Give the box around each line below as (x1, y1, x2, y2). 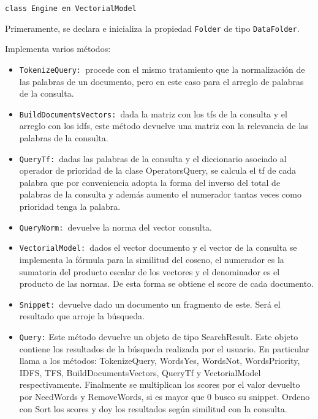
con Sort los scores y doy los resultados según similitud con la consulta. (19, 402, 287, 415)
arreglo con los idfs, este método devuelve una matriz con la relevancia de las (19, 119, 309, 132)
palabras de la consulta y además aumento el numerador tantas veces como (19, 188, 301, 201)
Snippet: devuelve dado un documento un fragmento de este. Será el (19, 297, 281, 310)
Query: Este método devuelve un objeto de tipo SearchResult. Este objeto (19, 330, 298, 343)
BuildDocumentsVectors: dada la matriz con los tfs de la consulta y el (19, 107, 287, 120)
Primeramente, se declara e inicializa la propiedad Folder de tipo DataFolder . (5, 21, 300, 34)
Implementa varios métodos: (5, 42, 111, 55)
